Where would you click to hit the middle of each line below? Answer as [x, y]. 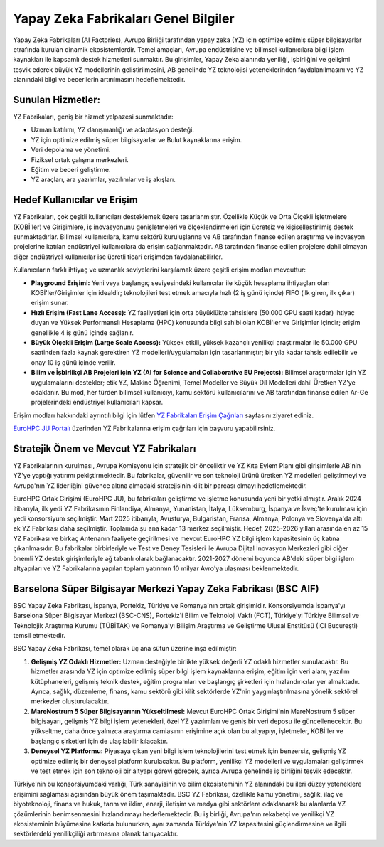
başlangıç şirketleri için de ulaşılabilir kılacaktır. [100, 741]
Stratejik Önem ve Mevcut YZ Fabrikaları [105, 448]
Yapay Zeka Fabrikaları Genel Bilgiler [124, 18]
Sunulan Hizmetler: [57, 100]
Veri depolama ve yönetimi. [71, 150]
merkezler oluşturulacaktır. [70, 701]
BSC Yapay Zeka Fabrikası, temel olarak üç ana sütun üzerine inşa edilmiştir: [125, 649]
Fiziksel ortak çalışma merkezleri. [80, 159]
